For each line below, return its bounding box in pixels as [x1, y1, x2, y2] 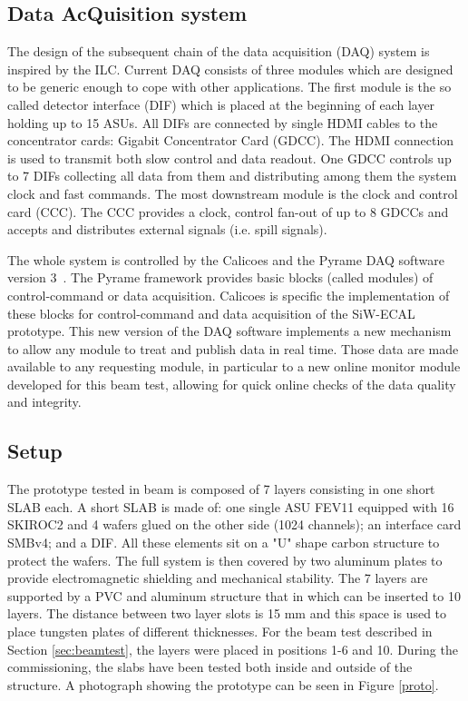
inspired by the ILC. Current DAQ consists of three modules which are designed [7, 59, 453, 78]
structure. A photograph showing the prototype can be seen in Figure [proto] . [7, 675, 439, 694]
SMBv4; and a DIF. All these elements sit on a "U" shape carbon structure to [7, 533, 440, 552]
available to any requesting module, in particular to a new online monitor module [7, 357, 461, 376]
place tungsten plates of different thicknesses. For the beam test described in [7, 622, 433, 641]
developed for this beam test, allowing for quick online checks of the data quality [7, 374, 456, 393]
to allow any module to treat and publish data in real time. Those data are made [7, 339, 459, 358]
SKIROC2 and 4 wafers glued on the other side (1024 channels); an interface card [7, 515, 462, 534]
